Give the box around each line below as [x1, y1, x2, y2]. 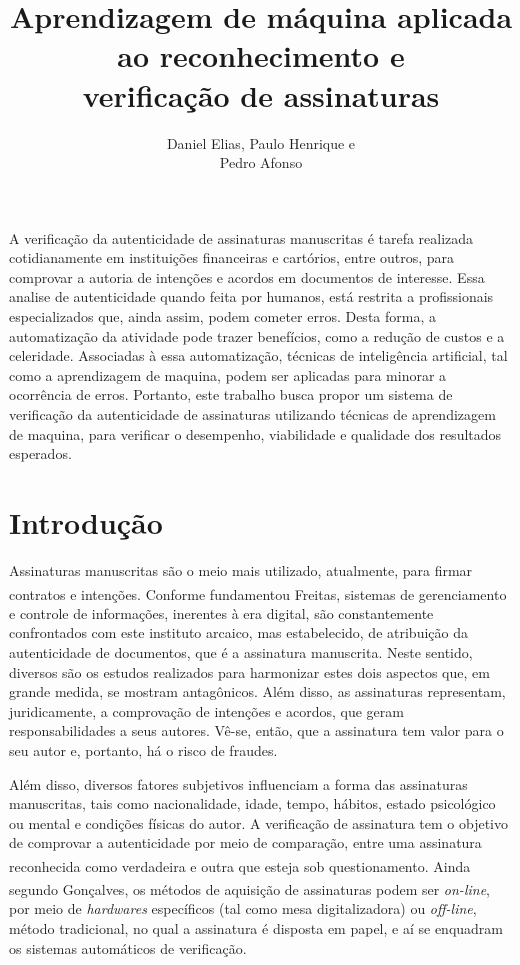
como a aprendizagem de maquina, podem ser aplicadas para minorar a [9, 364, 447, 385]
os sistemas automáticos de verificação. [9, 937, 247, 958]
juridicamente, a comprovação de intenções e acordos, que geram [9, 700, 404, 721]
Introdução [9, 502, 163, 542]
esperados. [9, 443, 72, 464]
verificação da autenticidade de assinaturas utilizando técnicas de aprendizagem [9, 404, 496, 425]
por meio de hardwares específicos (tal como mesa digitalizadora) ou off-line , [9, 898, 477, 919]
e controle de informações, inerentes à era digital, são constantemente [9, 602, 434, 623]
